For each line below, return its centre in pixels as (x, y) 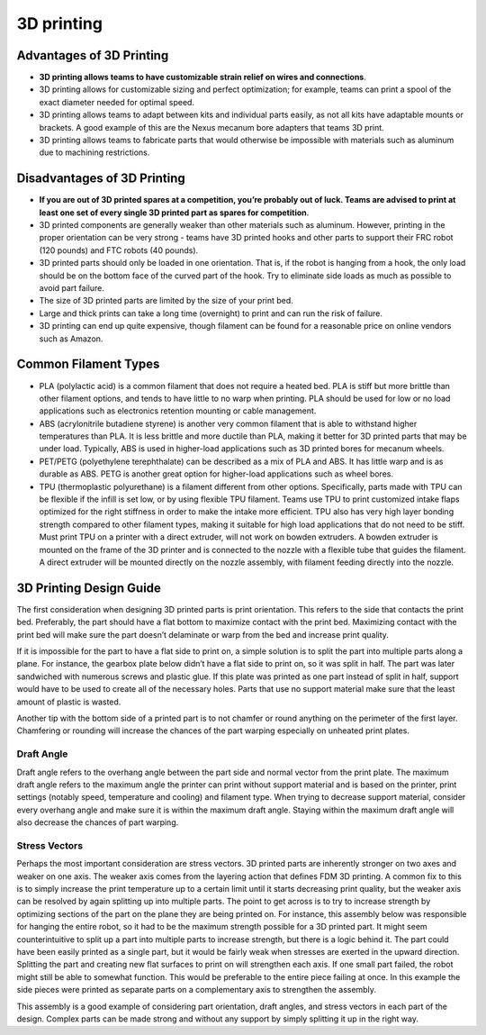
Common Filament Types (88, 364)
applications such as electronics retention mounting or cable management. (178, 411)
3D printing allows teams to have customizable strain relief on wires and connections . (202, 77)
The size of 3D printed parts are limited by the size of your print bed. (166, 301)
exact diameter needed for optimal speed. (117, 102)
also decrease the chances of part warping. (98, 822)
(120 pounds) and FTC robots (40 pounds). (119, 250)
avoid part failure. (72, 288)
